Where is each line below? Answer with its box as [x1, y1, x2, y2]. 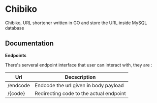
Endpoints [5, 52, 27, 58]
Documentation [5, 39, 54, 48]
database [5, 25, 25, 31]
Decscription [64, 73, 96, 80]
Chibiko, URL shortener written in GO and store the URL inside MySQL [5, 20, 147, 26]
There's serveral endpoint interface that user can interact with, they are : [5, 62, 153, 68]
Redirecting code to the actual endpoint [34, 90, 126, 97]
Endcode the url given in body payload [34, 82, 124, 89]
